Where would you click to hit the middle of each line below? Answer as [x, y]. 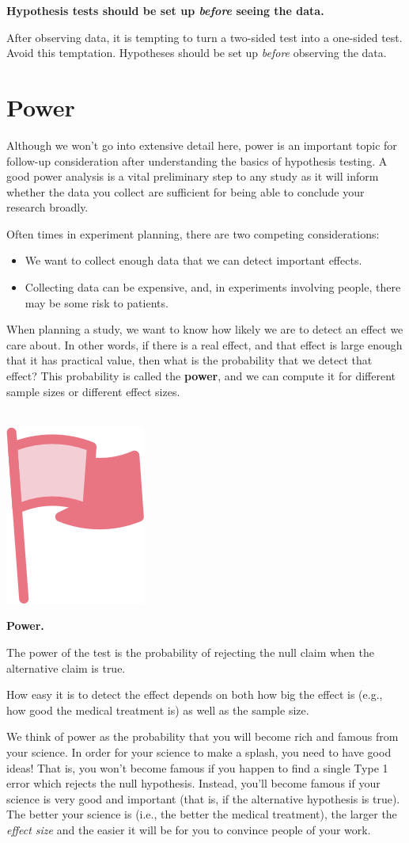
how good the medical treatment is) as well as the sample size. [158, 709]
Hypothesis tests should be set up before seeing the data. [165, 10]
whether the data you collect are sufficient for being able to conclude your [186, 191]
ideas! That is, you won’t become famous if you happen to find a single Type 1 [197, 767]
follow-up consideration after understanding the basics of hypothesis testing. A [197, 160]
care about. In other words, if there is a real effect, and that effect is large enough [204, 344]
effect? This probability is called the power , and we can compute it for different [201, 376]
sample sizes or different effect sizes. [93, 391]
